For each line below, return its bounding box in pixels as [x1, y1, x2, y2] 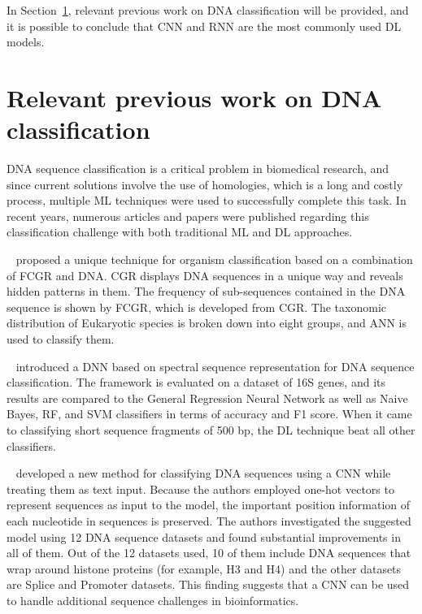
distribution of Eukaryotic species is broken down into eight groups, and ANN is [7, 314, 407, 331]
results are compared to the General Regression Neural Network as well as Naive [7, 389, 408, 406]
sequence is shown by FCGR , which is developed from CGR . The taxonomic [7, 298, 386, 315]
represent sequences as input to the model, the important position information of [7, 496, 411, 513]
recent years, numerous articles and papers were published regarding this [7, 207, 369, 224]
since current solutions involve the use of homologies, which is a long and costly [7, 175, 403, 192]
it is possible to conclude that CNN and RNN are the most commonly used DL [7, 17, 402, 34]
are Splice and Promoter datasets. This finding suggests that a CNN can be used [7, 576, 410, 593]
